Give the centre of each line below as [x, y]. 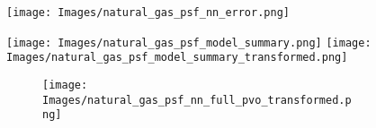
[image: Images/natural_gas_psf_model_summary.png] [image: [189, 43]
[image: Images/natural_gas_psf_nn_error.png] [148, 13]
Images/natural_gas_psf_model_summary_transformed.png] [177, 58]
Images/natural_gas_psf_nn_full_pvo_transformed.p [197, 100]
